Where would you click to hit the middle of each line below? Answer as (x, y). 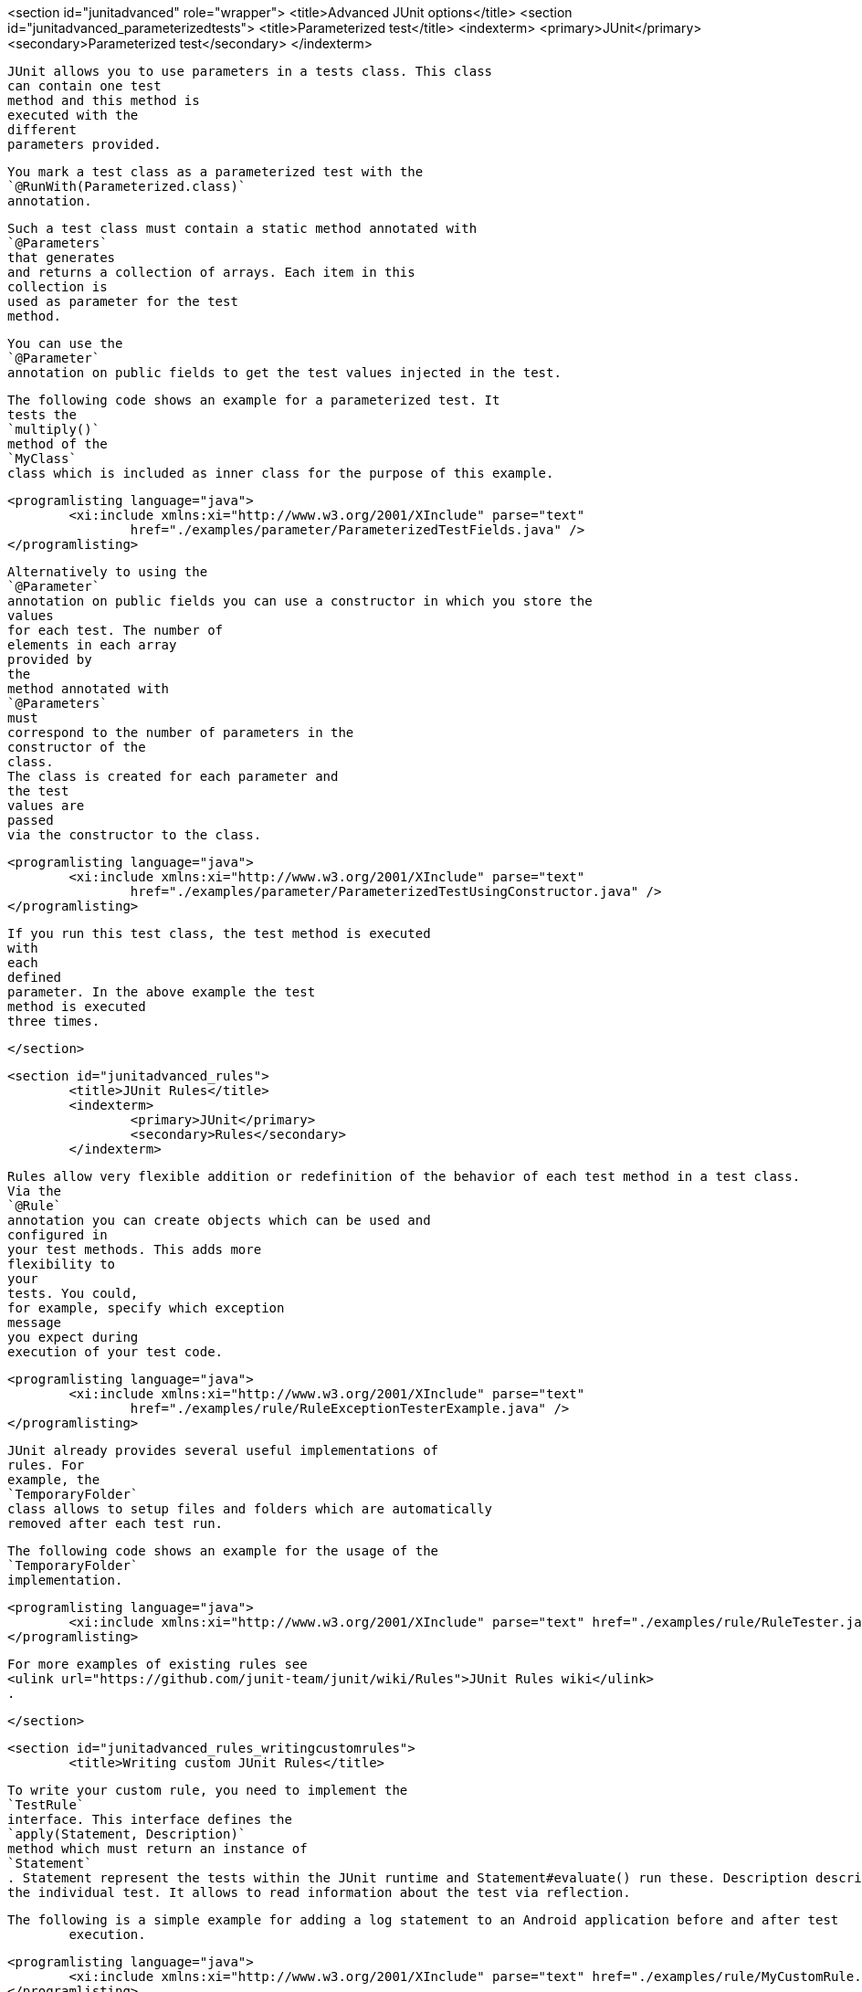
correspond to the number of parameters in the (181, 733)
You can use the (65, 343)
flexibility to (62, 1264)
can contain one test (84, 86)
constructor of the (77, 747)
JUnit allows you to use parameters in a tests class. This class (250, 71)
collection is (58, 287)
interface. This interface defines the (150, 1819)
